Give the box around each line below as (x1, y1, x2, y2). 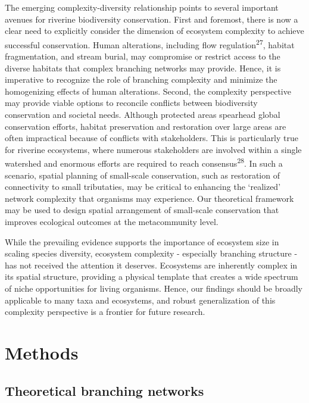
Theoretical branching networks (5, 381, 204, 399)
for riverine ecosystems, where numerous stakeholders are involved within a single (5, 143, 302, 155)
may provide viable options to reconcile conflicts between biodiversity (5, 96, 258, 109)
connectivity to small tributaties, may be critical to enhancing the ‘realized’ (5, 180, 281, 193)
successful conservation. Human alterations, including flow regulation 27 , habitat (5, 36, 295, 51)
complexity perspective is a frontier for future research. (5, 305, 205, 318)
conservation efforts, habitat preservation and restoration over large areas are (5, 120, 286, 132)
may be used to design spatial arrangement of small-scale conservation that (5, 204, 279, 216)
